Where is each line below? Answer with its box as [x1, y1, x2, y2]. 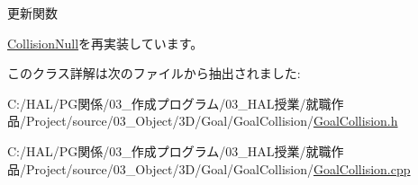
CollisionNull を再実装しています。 [7, 33, 204, 52]
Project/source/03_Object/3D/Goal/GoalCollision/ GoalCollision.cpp [25, 159, 411, 178]
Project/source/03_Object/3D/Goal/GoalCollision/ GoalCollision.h [25, 111, 398, 130]
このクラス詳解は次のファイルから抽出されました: [7, 64, 301, 83]
